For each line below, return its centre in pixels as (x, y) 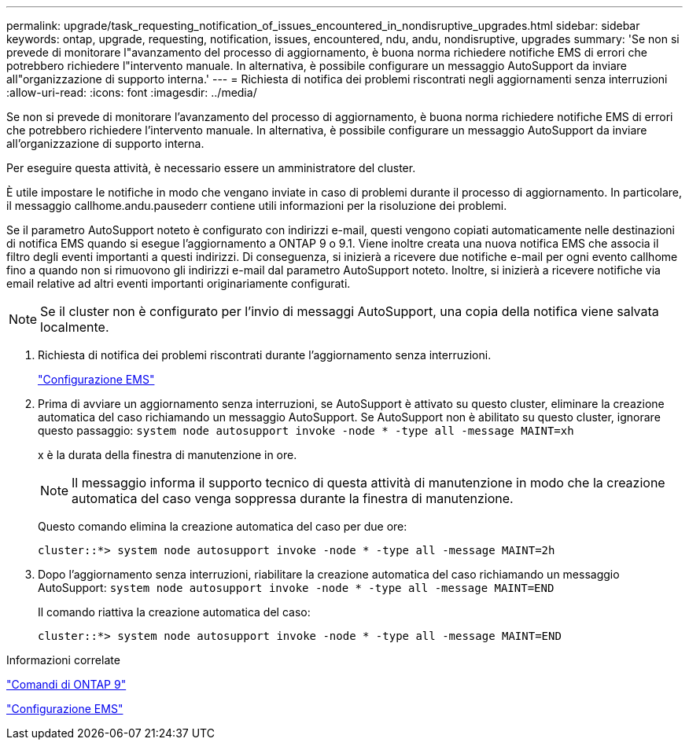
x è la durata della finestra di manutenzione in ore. (168, 455)
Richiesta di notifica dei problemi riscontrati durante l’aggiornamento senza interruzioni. (265, 355)
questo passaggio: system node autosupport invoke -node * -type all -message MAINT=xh (306, 430)
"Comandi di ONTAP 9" (66, 684)
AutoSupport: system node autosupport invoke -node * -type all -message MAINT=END (296, 588)
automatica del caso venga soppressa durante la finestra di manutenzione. (293, 498)
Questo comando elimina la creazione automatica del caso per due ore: (223, 526)
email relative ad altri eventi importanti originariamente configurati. (179, 283)
